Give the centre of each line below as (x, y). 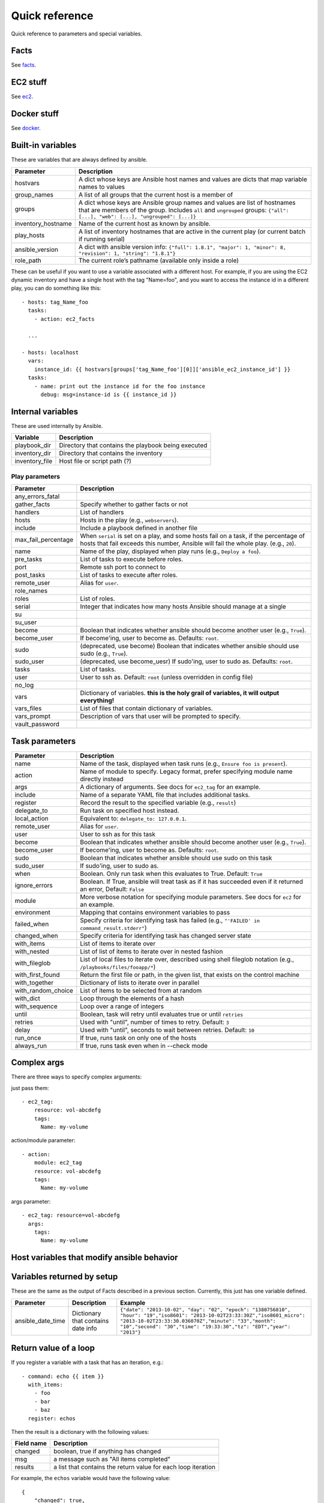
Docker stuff (35, 114)
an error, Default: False (112, 889)
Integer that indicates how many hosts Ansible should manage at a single (183, 607)
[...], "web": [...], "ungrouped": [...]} (137, 216)
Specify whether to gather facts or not (134, 504)
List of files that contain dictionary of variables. (146, 708)
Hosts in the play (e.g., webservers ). (129, 520)
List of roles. (97, 599)
